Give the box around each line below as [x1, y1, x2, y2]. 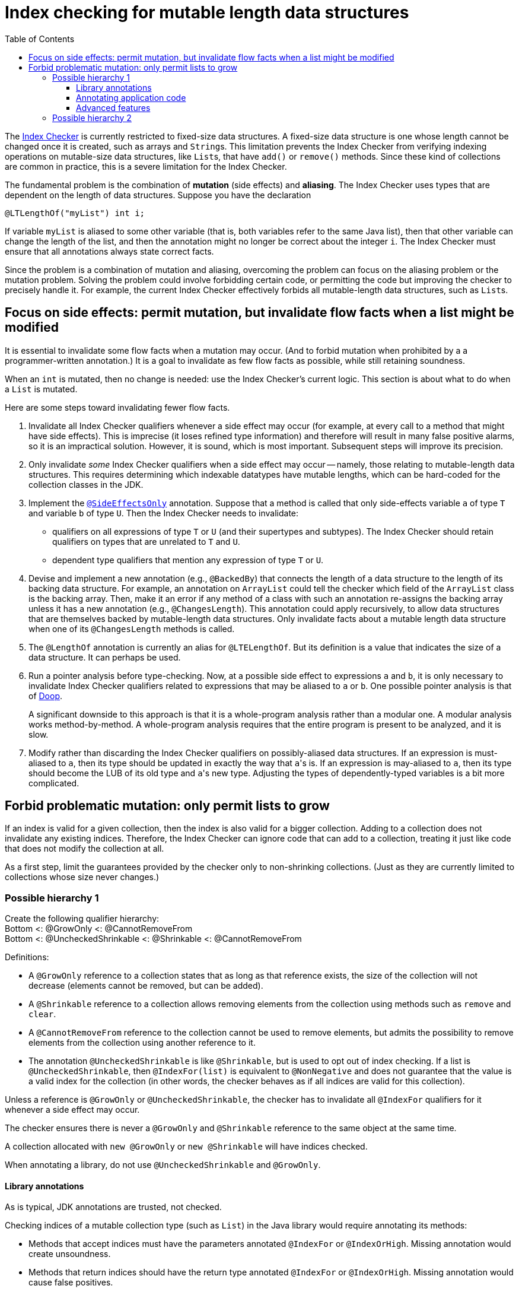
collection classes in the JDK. [28, 479, 144, 490]
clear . [28, 1009, 56, 1020]
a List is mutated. [5, 383, 78, 394]
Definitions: [5, 952, 49, 963]
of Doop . [28, 690, 63, 701]
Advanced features [76, 102, 151, 113]
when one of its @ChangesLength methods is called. [28, 623, 235, 634]
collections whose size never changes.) [5, 872, 160, 883]
